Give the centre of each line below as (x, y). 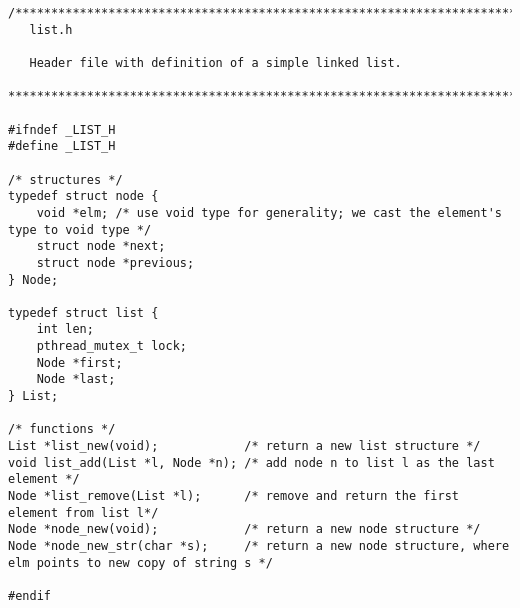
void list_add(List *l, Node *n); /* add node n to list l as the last (251, 462)
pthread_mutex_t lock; (111, 346)
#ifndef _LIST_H (62, 129)
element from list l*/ (83, 512)
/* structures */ (65, 179)
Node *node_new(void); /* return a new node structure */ (244, 529)
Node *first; (79, 362)
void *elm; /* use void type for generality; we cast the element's (269, 212)
